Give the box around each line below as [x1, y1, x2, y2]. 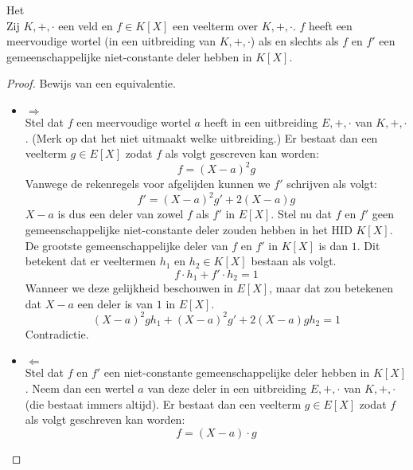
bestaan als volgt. [251, 253, 337, 269]
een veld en [58, 17, 113, 33]
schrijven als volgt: [286, 175, 377, 192]
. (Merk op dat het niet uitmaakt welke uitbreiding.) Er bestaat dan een [25, 129, 378, 146]
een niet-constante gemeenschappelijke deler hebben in [103, 364, 370, 381]
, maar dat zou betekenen [269, 280, 394, 296]
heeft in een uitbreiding [204, 113, 318, 130]
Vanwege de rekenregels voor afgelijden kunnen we [25, 175, 271, 192]
